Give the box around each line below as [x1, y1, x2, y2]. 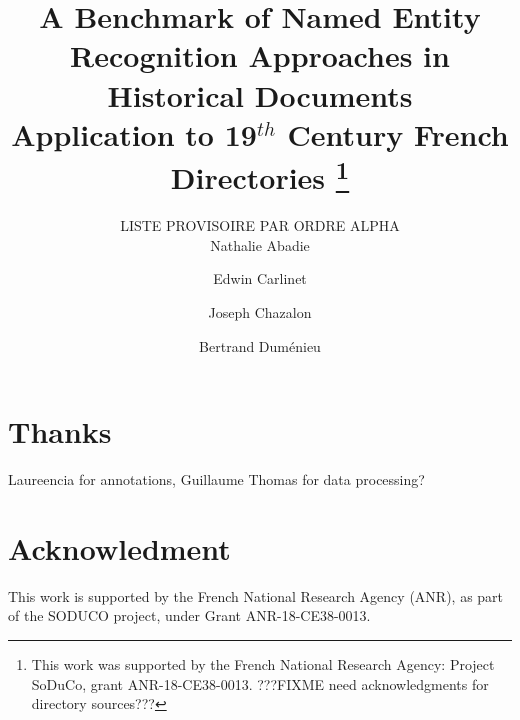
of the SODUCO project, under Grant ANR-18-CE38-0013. [8, 605, 371, 626]
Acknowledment [8, 527, 231, 568]
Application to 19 [11, 113, 257, 154]
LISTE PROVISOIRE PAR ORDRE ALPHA [120, 215, 400, 236]
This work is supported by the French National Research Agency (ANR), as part [8, 585, 504, 606]
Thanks [8, 411, 112, 452]
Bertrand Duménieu [199, 335, 321, 356]
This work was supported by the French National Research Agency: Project [31, 654, 495, 675]
